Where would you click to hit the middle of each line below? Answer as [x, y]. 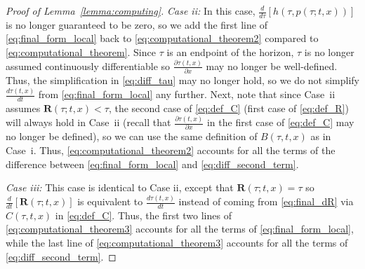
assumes [23, 108]
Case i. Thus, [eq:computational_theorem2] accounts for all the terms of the [171, 150]
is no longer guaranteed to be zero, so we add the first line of [137, 24]
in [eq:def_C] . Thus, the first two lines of [143, 215]
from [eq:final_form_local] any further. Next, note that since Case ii [187, 94]
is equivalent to [110, 201]
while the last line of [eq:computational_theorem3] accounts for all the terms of [177, 243]
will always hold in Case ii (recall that [88, 122]
